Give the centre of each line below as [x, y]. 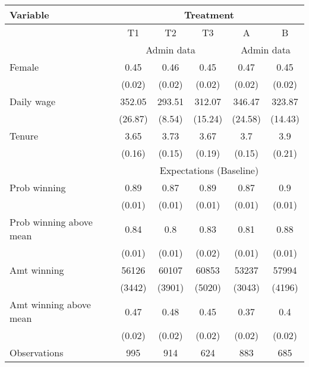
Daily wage [33, 101]
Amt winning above [50, 304]
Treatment [209, 15]
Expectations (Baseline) [209, 170]
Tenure [24, 136]
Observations [37, 352]
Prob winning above [51, 222]
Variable [29, 15]
